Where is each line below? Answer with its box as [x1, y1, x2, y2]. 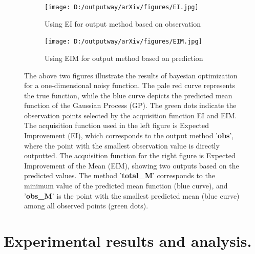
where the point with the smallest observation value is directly [24, 140, 220, 151]
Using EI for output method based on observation [45, 18, 201, 29]
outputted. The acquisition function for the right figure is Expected [24, 150, 236, 161]
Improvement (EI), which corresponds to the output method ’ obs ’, [24, 130, 234, 141]
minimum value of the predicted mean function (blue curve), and [24, 180, 228, 191]
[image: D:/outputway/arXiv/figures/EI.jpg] [45, 4, 199, 11]
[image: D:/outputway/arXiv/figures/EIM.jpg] [45, 38, 202, 46]
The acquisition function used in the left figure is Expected [24, 120, 209, 131]
